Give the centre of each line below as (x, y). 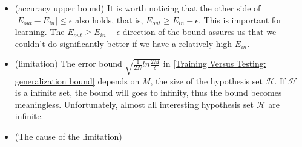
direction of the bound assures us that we (199, 32)
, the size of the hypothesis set (206, 80)
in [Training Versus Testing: (215, 64)
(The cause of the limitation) (68, 136)
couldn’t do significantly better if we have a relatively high (123, 43)
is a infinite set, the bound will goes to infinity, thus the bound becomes (148, 92)
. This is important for (240, 20)
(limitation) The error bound (68, 64)
